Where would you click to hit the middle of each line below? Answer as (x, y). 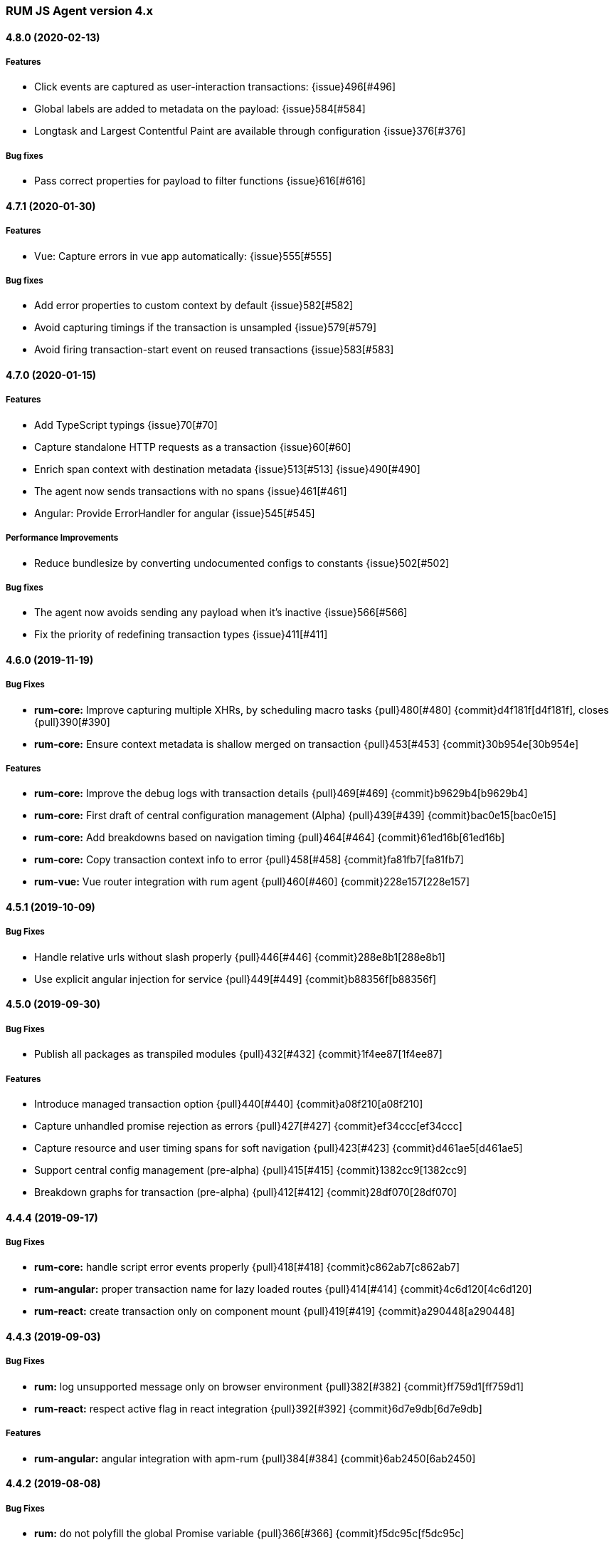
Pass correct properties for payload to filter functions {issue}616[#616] (200, 181)
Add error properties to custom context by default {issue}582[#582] (194, 306)
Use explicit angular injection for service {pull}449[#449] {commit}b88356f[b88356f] (235, 979)
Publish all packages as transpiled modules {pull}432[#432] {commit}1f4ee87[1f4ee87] (238, 1054)
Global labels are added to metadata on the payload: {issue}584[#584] (200, 109)
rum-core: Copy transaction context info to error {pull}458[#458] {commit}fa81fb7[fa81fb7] (249, 860)
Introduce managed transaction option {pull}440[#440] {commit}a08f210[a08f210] (229, 1104)
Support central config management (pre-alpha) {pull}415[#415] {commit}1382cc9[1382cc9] (251, 1170)
